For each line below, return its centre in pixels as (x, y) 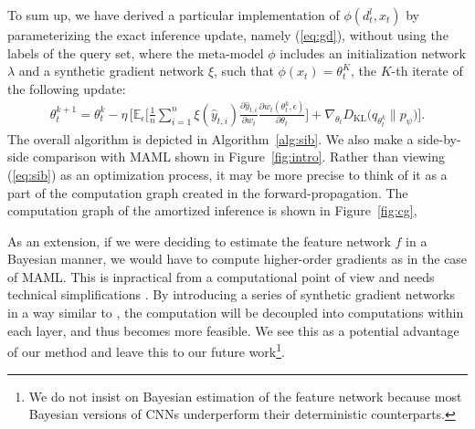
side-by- (439, 138)
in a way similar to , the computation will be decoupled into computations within (236, 313)
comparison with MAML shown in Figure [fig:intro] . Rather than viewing (239, 157)
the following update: (67, 88)
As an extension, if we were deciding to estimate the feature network (199, 241)
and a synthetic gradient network (111, 71)
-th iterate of (427, 71)
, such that (244, 71)
